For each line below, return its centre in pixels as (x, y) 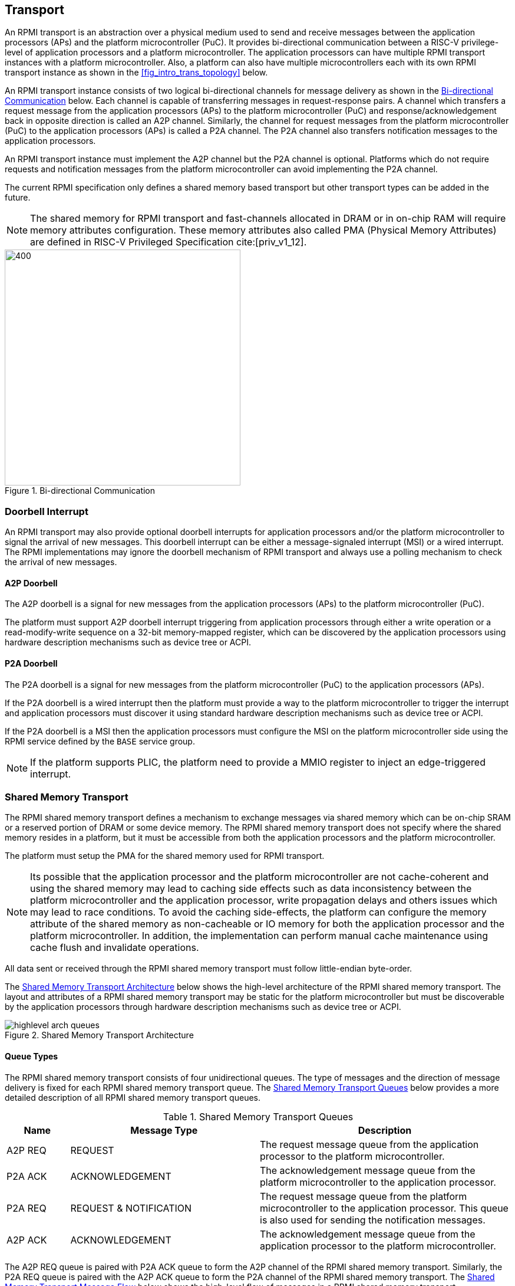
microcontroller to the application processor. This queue (384, 1208)
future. (18, 198)
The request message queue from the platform (364, 1196)
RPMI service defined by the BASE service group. (100, 741)
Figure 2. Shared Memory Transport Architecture (99, 1035)
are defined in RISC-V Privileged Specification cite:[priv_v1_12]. (169, 242)
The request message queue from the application (369, 1144)
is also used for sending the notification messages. (373, 1220)
